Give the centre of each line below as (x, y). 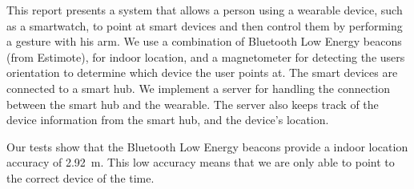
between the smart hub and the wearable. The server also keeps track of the (193, 104)
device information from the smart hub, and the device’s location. (168, 120)
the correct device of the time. (80, 177)
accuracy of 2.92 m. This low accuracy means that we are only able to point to (201, 162)
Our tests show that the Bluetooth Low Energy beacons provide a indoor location (207, 146)
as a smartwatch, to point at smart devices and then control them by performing (205, 25)
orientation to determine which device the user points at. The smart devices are (202, 72)
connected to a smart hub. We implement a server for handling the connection (199, 88)
